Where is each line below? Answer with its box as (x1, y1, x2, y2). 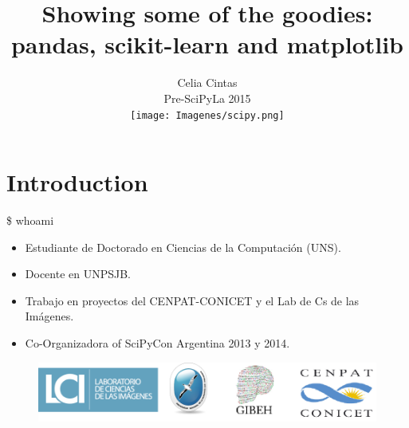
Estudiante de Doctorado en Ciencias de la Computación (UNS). (25, 238, 341, 255)
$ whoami (6, 212, 54, 229)
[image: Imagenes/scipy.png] (130, 109, 285, 121)
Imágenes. (25, 308, 74, 324)
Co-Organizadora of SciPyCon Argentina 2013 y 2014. (25, 335, 290, 351)
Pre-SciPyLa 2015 (163, 89, 251, 106)
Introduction (6, 166, 148, 198)
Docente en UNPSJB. (25, 265, 132, 282)
